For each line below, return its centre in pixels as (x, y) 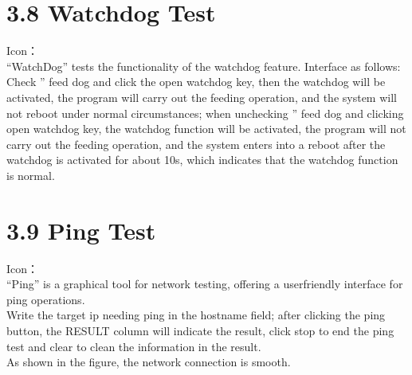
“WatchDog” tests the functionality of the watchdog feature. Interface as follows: (204, 66)
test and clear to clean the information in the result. (134, 346)
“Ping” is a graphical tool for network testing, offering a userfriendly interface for (205, 284)
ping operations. (46, 299)
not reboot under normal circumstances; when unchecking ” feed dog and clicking (205, 113)
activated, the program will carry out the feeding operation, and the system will (202, 97)
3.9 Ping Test (81, 230)
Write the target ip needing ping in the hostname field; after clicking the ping (196, 315)
